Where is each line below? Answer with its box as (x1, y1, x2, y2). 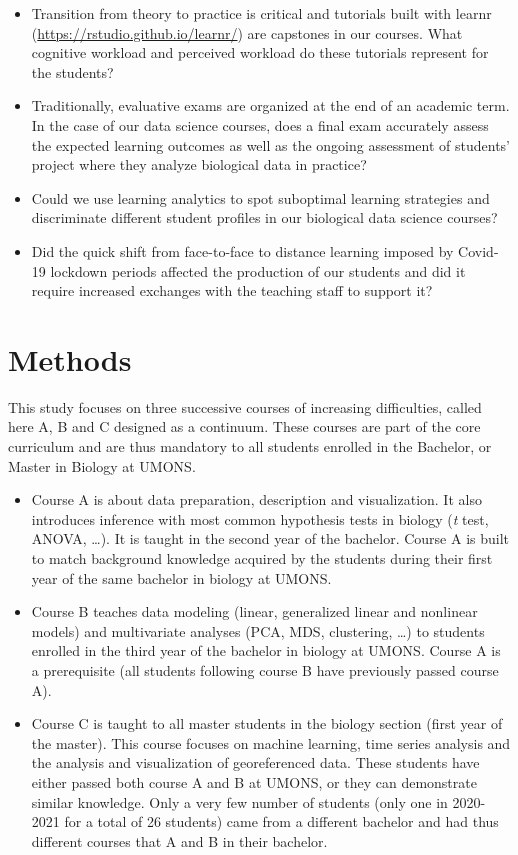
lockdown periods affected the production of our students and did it (50, 260, 466, 281)
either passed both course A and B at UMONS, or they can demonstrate (31, 771, 477, 792)
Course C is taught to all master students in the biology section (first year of (31, 713, 503, 734)
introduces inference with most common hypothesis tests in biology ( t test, (31, 508, 489, 529)
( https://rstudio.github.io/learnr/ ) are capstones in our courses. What (31, 22, 463, 43)
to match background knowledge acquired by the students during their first (31, 548, 493, 568)
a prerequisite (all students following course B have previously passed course (31, 659, 499, 680)
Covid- (458, 240, 499, 261)
